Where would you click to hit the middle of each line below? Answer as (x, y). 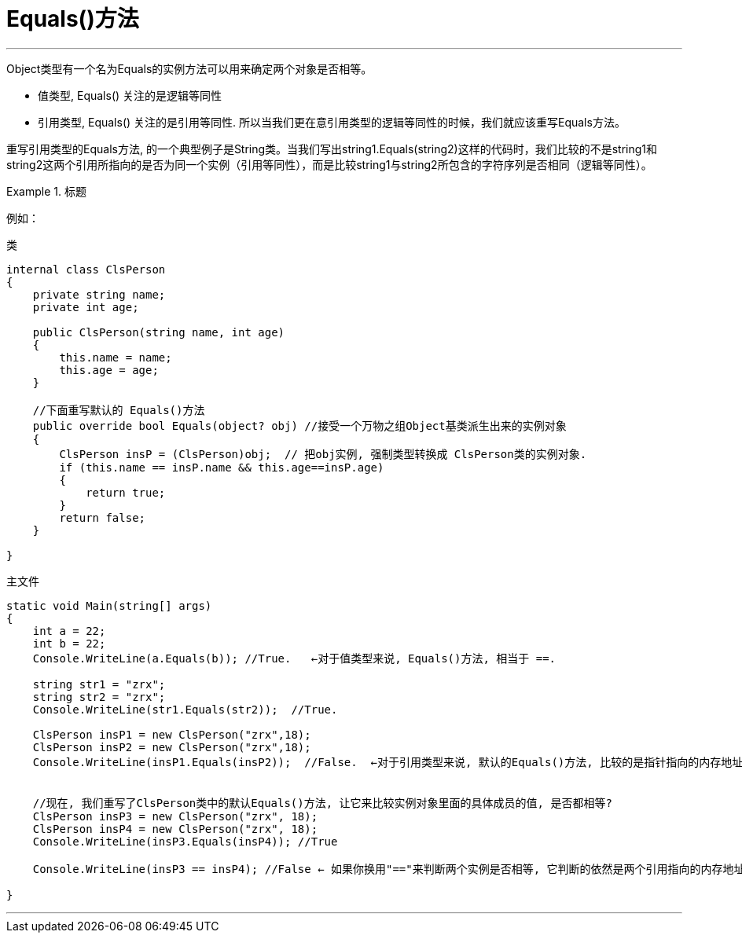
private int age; (86, 307)
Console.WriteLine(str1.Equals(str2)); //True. (185, 709)
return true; (126, 492)
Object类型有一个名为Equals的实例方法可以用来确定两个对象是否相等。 (189, 68)
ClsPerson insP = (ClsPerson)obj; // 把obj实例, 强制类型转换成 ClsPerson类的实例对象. (323, 454)
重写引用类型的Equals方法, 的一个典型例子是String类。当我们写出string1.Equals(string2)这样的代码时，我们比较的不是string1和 (332, 149)
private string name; (99, 294)
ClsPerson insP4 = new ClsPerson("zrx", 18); (175, 829)
